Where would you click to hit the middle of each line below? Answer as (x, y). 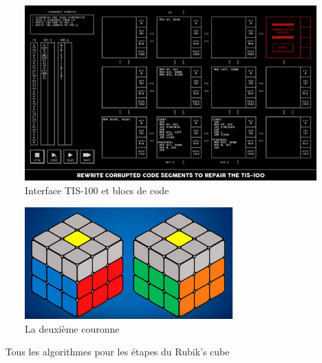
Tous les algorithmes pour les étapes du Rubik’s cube (117, 352)
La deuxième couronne (72, 328)
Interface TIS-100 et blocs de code (97, 190)
